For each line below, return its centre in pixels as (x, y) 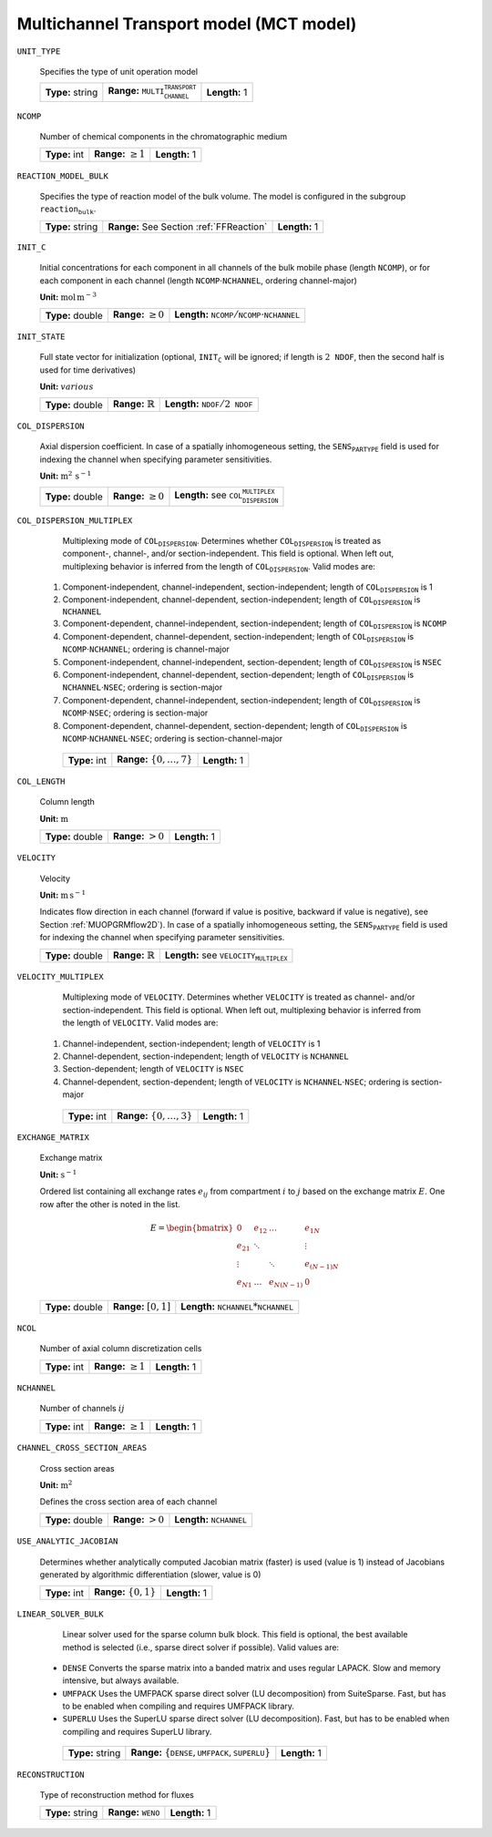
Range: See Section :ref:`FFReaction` (188, 226)
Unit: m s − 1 (63, 895)
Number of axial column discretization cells (121, 1349)
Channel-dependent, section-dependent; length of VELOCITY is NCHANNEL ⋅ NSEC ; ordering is (236, 1082)
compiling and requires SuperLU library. (137, 1731)
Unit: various (67, 386)
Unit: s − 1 (58, 1174)
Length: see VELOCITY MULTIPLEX (226, 955)
